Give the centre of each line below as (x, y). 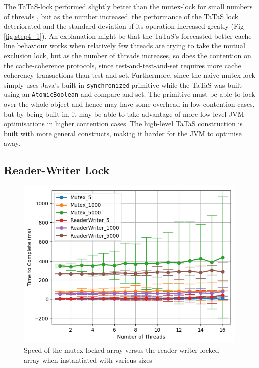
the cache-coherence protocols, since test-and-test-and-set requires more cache (123, 65)
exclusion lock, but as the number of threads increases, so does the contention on (128, 55)
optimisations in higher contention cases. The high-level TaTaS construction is (123, 124)
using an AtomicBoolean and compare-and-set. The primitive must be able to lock (129, 94)
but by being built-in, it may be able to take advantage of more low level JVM (124, 114)
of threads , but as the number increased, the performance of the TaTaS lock (121, 16)
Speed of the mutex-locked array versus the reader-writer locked (122, 350)
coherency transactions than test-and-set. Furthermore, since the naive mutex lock (129, 75)
